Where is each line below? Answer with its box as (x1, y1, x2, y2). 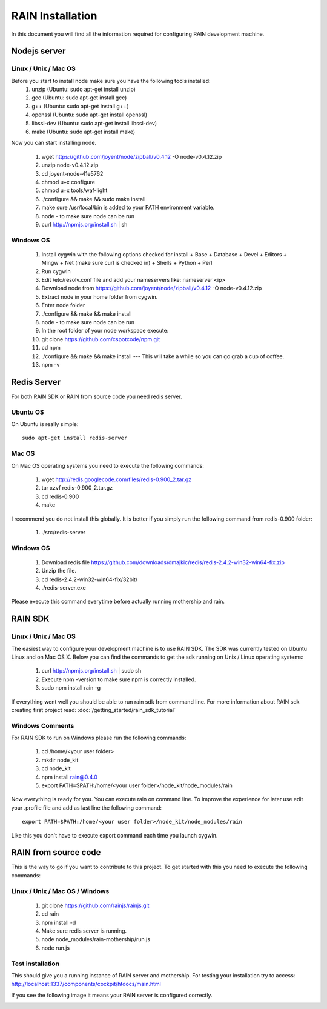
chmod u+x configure (41, 179, 95, 185)
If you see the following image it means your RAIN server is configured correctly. (11, 991, 213, 999)
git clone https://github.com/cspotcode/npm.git (41, 335, 160, 342)
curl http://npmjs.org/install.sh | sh (41, 221, 128, 228)
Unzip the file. (41, 567, 77, 574)
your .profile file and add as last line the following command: (11, 804, 162, 811)
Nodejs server (11, 46, 66, 56)
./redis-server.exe (41, 584, 86, 591)
